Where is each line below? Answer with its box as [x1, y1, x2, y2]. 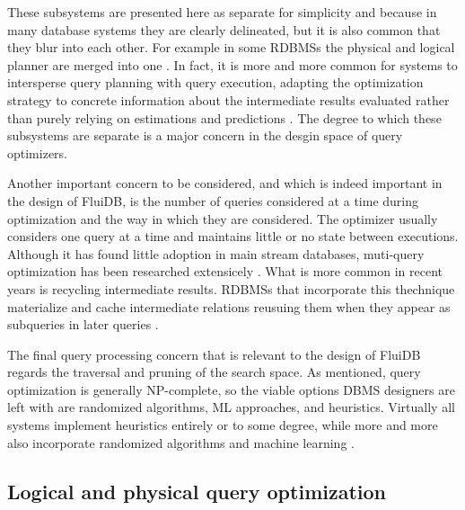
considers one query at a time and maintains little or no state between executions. [7, 227, 459, 246]
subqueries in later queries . [7, 315, 159, 334]
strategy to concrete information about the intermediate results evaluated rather [7, 90, 450, 109]
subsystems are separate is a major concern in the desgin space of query [7, 126, 403, 145]
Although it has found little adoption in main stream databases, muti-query [7, 244, 425, 263]
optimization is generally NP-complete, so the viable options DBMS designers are [7, 380, 455, 398]
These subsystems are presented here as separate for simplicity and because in [7, 3, 437, 21]
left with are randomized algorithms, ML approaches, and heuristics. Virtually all [7, 398, 455, 416]
